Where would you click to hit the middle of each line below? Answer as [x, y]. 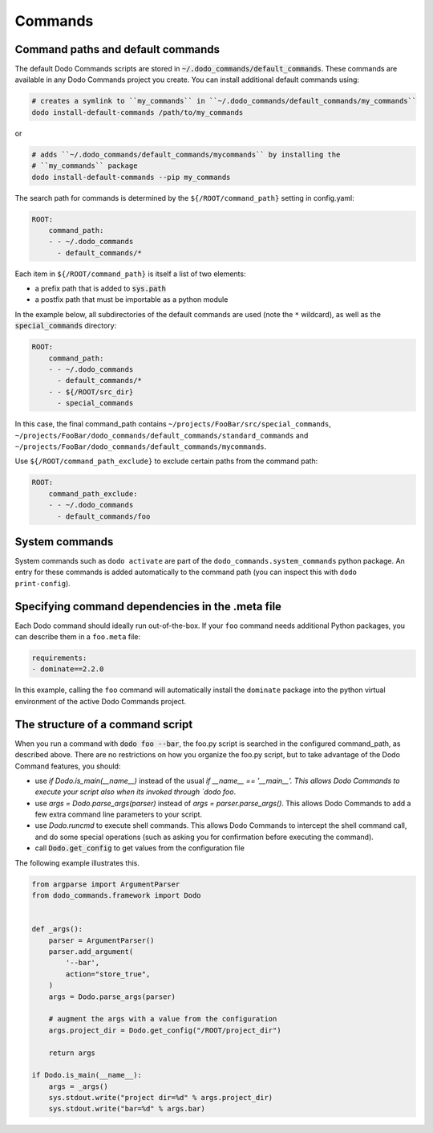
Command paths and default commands [117, 49]
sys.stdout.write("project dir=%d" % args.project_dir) [161, 1098]
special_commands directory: [66, 326]
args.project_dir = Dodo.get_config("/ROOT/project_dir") [165, 1030]
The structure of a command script [104, 724]
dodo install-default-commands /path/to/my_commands [138, 112]
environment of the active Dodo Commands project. [101, 701]
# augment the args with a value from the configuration [163, 1019]
